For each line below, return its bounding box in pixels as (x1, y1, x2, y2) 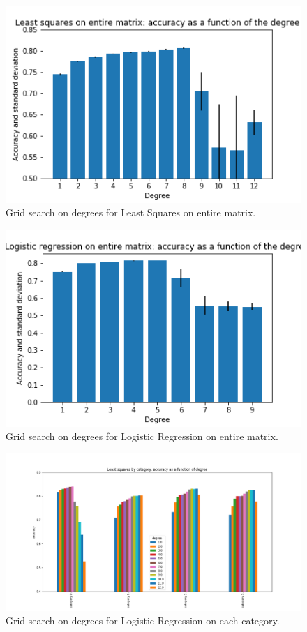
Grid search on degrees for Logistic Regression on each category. (6, 613, 280, 628)
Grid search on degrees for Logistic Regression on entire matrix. (6, 429, 278, 444)
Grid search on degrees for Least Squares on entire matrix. (6, 205, 256, 220)
